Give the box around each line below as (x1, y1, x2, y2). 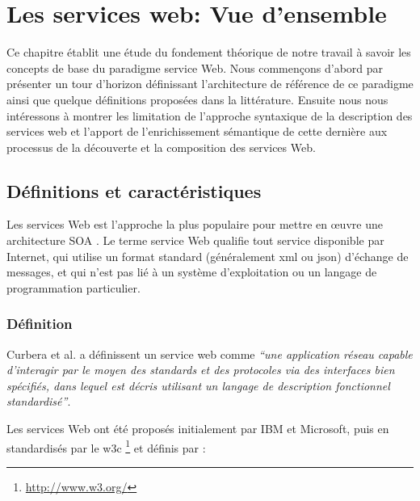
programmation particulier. (6, 279, 141, 296)
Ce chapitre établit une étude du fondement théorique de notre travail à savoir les (6, 44, 411, 61)
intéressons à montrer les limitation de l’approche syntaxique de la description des (6, 107, 413, 124)
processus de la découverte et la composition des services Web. (6, 138, 316, 155)
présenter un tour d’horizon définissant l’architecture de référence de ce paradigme (6, 75, 414, 92)
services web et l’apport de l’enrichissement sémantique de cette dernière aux (6, 123, 388, 140)
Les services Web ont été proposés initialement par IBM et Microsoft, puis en (6, 420, 389, 437)
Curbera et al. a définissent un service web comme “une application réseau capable (6, 345, 413, 362)
